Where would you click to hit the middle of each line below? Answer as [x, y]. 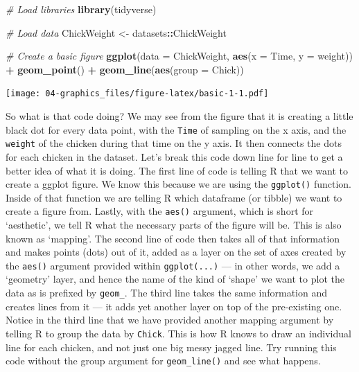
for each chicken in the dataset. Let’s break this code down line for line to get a [174, 156]
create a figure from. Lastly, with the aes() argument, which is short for [160, 211]
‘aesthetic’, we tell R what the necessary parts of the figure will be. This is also [174, 225]
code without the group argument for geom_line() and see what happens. [163, 361]
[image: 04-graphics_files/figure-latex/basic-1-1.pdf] [137, 94]
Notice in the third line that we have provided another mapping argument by [170, 320]
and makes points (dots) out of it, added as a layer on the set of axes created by [176, 252]
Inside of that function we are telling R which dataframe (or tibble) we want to [174, 197]
